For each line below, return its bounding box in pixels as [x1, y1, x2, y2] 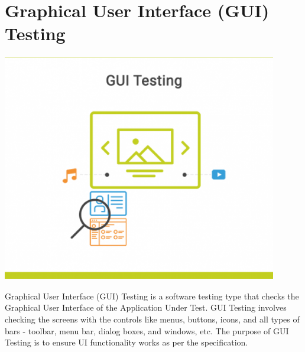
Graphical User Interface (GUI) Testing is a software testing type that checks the [5, 289, 299, 302]
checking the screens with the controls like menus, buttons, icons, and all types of [5, 313, 300, 325]
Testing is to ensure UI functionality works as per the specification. [5, 336, 248, 348]
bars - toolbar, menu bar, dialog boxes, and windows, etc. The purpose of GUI [5, 324, 289, 337]
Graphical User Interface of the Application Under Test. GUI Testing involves [5, 301, 287, 314]
